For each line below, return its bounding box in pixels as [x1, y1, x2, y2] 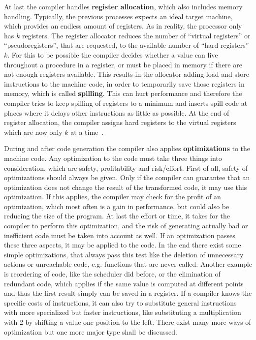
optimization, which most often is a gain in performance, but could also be [4, 201, 229, 211]
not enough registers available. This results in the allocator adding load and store [4, 69, 250, 79]
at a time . [70, 126, 104, 137]
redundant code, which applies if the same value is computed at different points [4, 278, 244, 288]
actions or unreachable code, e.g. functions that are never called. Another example [4, 259, 252, 269]
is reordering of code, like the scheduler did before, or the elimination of [4, 269, 221, 279]
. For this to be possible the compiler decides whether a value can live [7, 49, 218, 60]
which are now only [4, 126, 63, 137]
